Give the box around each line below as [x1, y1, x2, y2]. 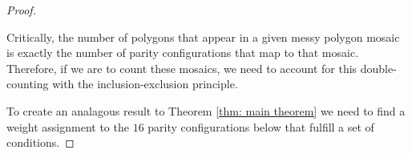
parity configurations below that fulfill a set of [147, 118, 374, 135]
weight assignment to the [6, 118, 129, 135]
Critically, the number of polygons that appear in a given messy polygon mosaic [6, 28, 400, 45]
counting [6, 75, 49, 92]
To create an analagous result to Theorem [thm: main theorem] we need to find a [6, 102, 406, 119]
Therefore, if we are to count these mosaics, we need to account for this [6, 59, 357, 76]
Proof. [6, 2, 36, 18]
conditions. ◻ [6, 134, 75, 151]
